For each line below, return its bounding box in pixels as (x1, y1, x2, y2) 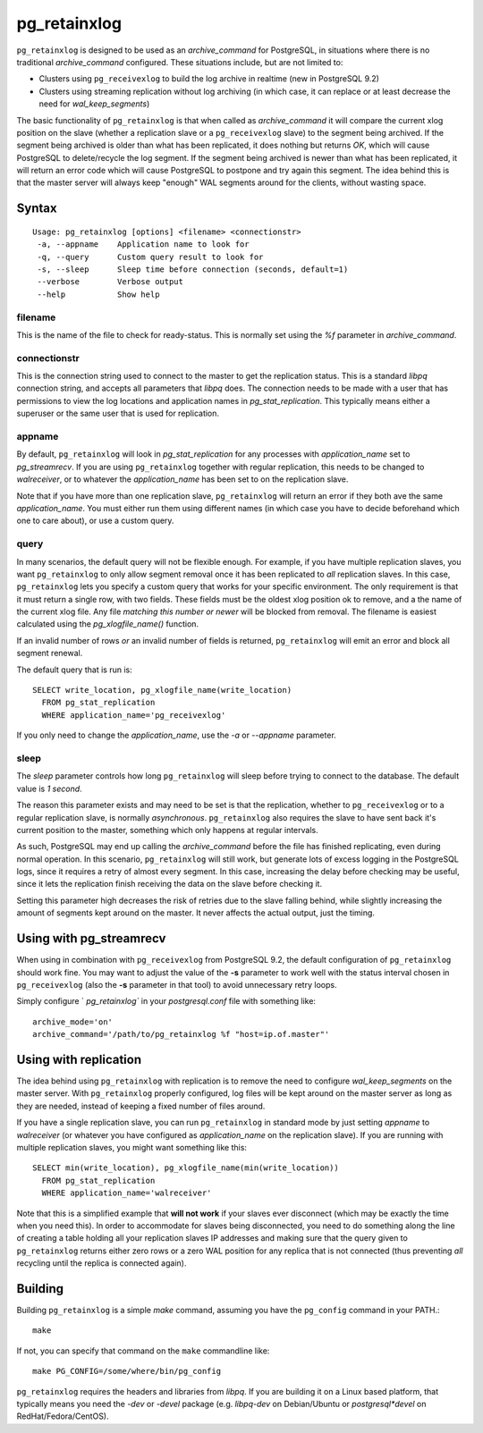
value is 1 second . (16, 783, 82, 794)
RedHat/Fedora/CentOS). (16, 1411, 109, 1421)
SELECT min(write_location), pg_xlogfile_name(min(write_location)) (32, 1163, 339, 1173)
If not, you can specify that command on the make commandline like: (16, 1345, 270, 1356)
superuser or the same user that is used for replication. (16, 408, 219, 419)
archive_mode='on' (32, 1016, 114, 1027)
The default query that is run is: (16, 664, 133, 675)
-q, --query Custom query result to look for (37, 251, 264, 262)
